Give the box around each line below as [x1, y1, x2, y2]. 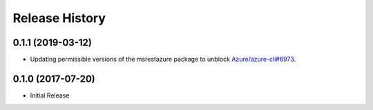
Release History [12, 10, 106, 26]
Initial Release [30, 91, 70, 100]
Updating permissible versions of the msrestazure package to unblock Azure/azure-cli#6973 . [30, 55, 296, 64]
